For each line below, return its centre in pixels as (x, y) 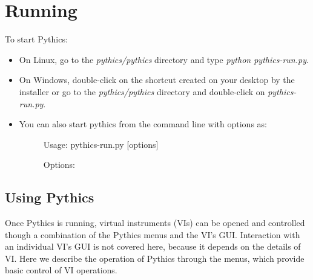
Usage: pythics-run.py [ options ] (101, 144)
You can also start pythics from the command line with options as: (143, 124)
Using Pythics (50, 197)
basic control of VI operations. (61, 270)
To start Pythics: (36, 39)
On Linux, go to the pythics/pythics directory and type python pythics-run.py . (164, 59)
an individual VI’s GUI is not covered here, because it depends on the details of (153, 246)
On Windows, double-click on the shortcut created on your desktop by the (157, 80)
